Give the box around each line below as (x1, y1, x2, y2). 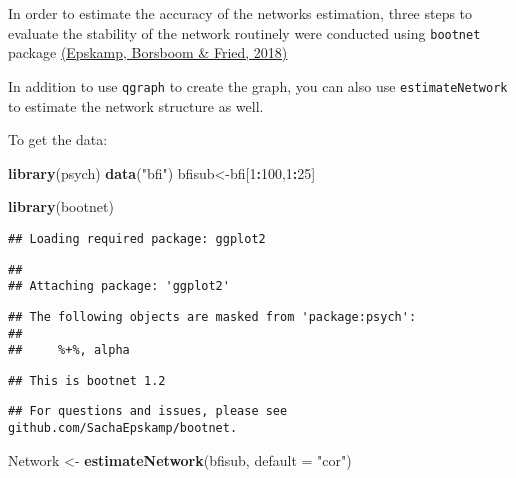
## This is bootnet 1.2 (8, 373, 166, 388)
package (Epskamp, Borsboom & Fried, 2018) (8, 42, 288, 63)
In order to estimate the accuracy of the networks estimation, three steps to (8, 3, 473, 23)
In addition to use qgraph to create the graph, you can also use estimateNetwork (8, 75, 508, 96)
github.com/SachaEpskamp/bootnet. (8, 421, 238, 436)
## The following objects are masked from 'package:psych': (8, 309, 417, 324)
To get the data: (8, 129, 108, 150)
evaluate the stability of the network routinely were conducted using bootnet (8, 22, 481, 43)
